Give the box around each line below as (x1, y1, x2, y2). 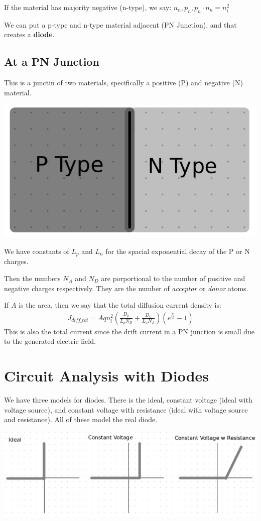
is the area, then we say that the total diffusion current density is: (19, 300, 221, 310)
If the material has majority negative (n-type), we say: (4, 2, 172, 12)
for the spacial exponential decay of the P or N (105, 245, 250, 256)
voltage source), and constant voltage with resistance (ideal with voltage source (4, 404, 248, 415)
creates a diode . (4, 29, 55, 40)
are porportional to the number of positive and (101, 273, 245, 283)
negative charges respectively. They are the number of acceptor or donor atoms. (4, 283, 248, 293)
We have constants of (4, 245, 69, 256)
